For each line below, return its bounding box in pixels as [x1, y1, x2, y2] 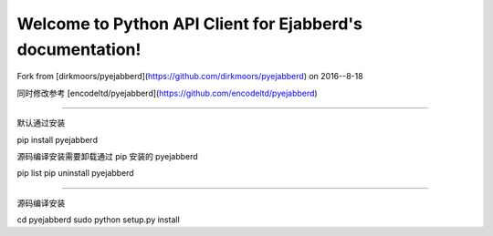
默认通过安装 [16, 118, 66, 128]
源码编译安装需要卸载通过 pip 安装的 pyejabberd [16, 150, 198, 161]
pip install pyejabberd [16, 134, 98, 145]
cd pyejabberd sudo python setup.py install [16, 214, 180, 225]
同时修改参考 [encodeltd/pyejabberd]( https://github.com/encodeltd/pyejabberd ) [16, 87, 319, 98]
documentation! [16, 39, 142, 59]
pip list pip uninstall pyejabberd [16, 168, 134, 179]
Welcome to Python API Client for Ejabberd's [16, 14, 363, 34]
